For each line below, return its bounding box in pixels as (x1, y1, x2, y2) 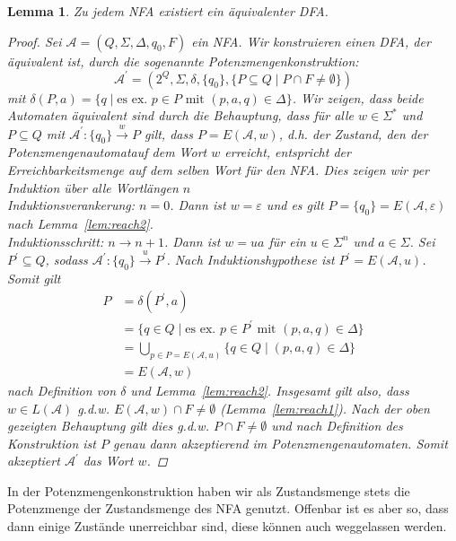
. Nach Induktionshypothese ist (166, 250, 335, 269)
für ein (268, 231, 306, 250)
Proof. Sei (7, 31, 62, 50)
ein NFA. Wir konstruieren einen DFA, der (191, 31, 431, 50)
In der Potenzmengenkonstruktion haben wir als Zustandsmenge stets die (7, 481, 410, 500)
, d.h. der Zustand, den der (278, 124, 428, 143)
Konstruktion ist (7, 433, 96, 452)
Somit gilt (7, 268, 61, 287)
